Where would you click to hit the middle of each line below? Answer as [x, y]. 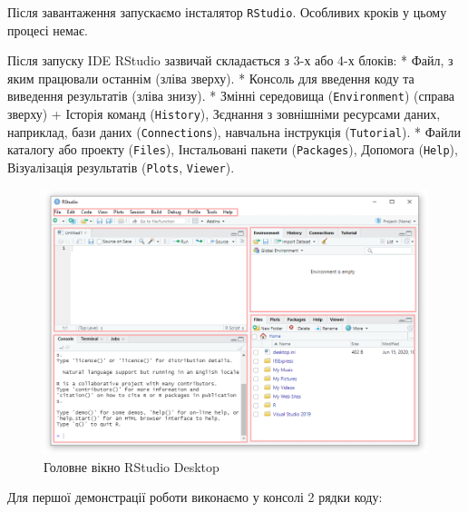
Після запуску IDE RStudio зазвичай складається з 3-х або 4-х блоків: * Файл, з [230, 60]
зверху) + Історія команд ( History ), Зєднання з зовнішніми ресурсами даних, [224, 114]
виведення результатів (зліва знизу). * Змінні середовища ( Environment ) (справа [231, 96]
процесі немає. [48, 30]
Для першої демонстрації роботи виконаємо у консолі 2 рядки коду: [195, 497]
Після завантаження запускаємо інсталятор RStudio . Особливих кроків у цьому [227, 12]
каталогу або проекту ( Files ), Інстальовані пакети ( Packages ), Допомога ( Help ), [233, 149]
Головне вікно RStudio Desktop [132, 466]
